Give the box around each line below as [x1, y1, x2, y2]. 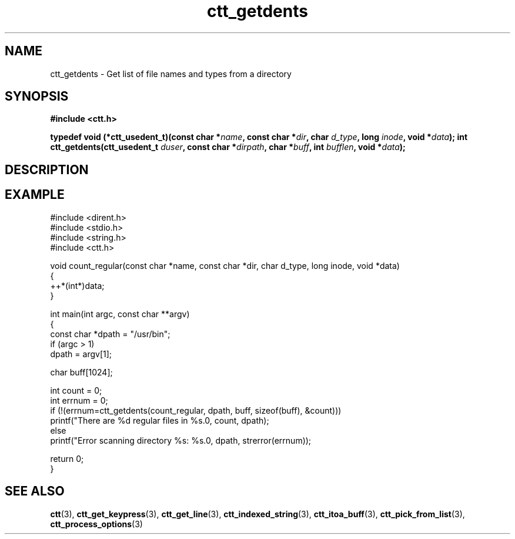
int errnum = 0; [50, 395, 108, 405]
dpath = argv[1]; [50, 348, 112, 359]
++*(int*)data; [50, 280, 105, 291]
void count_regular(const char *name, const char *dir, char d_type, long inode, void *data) [50, 260, 400, 271]
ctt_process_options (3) [50, 518, 143, 529]
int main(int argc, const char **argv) [50, 308, 190, 319]
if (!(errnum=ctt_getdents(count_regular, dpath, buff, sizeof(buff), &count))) [50, 405, 342, 415]
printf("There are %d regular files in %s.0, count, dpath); [50, 415, 269, 425]
